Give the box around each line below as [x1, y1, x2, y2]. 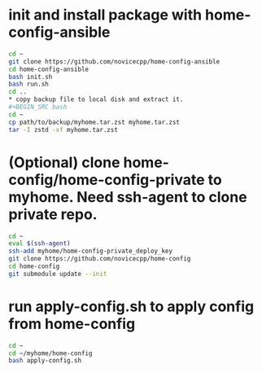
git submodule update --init [8, 270, 107, 278]
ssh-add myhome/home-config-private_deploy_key [8, 247, 173, 256]
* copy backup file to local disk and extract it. [8, 95, 184, 103]
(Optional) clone [8, 153, 120, 172]
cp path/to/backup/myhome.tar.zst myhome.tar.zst [8, 118, 181, 126]
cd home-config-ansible [8, 65, 90, 73]
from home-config [8, 314, 136, 333]
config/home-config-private [8, 170, 205, 189]
